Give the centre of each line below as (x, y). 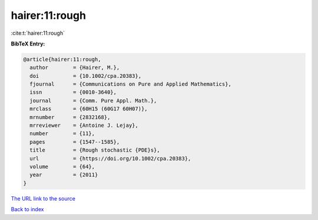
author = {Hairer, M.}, (75, 68)
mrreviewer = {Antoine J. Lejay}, (84, 126)
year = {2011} (64, 175)
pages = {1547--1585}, (75, 142)
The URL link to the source (43, 198)
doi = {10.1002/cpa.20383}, (85, 76)
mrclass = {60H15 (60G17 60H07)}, (89, 109)
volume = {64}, (62, 167)
